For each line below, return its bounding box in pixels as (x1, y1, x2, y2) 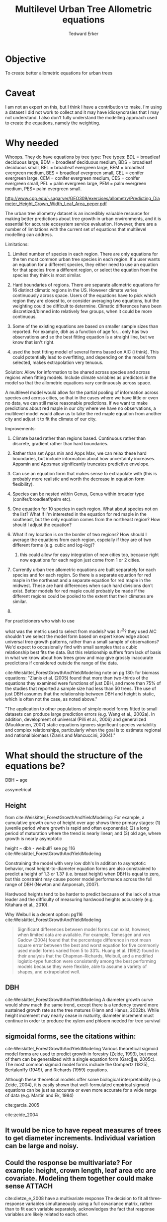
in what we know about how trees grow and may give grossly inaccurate (5, 655, 154, 661)
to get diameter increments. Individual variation (5, 1134, 156, 1142)
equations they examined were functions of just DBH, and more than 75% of (5, 680, 161, 686)
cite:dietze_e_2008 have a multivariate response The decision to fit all (5, 1195, 148, 1201)
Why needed (5, 137, 59, 148)
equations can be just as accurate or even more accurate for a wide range (5, 1087, 157, 1093)
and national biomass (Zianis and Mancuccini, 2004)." (5, 732, 116, 738)
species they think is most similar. (12, 272, 82, 278)
